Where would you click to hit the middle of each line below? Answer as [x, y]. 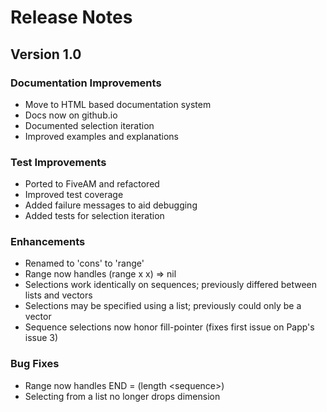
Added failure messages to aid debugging [111, 205]
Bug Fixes [35, 364]
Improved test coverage [74, 195]
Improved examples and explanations [102, 136]
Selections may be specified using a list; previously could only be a [163, 306]
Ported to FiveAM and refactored [92, 184]
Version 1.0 [46, 54]
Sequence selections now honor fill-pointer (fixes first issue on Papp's [169, 327]
